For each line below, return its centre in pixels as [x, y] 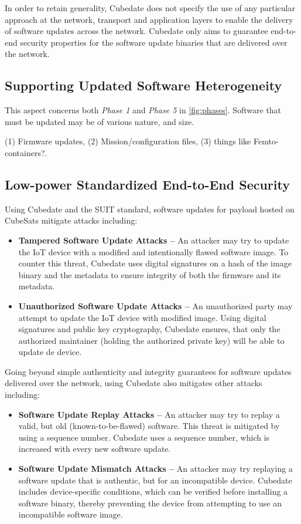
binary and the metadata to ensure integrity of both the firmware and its [150, 274]
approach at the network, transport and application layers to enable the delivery [149, 19]
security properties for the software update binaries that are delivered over [154, 42]
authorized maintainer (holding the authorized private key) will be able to [151, 340]
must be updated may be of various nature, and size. [100, 121]
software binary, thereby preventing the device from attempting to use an [150, 503]
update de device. [50, 352]
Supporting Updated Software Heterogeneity [143, 85]
